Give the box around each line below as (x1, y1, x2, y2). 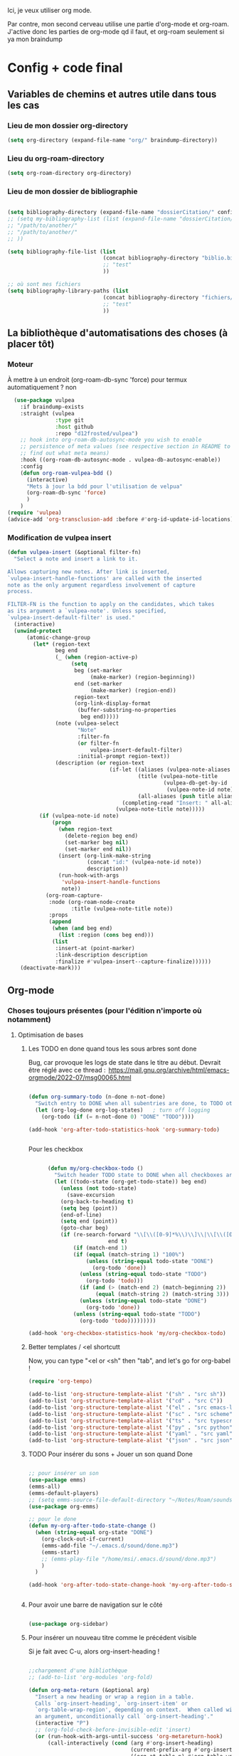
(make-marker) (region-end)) (90, 686, 176, 694)
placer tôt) (7, 338, 55, 350)
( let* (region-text (33, 640, 91, 648)
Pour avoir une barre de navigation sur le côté (28, 1600, 163, 1609)
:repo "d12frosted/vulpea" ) (55, 430, 139, 437)
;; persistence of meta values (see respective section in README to (20, 443, 231, 450)
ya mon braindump (7, 35, 63, 43)
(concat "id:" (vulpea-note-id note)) (86, 858, 202, 866)
